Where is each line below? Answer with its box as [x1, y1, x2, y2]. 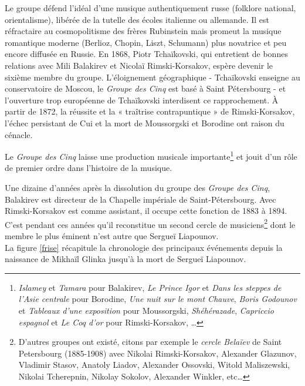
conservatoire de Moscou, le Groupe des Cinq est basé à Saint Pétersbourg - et [5, 82, 286, 95]
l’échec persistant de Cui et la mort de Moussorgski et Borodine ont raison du [5, 116, 284, 129]
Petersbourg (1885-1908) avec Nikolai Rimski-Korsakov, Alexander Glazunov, [18, 347, 297, 359]
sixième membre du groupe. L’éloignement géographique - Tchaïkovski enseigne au [5, 71, 300, 83]
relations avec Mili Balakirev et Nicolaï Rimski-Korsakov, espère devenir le [5, 59, 273, 71]
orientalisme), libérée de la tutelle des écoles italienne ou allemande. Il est [5, 13, 270, 25]
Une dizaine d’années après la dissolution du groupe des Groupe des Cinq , [5, 181, 270, 193]
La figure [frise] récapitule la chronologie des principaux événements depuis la [5, 241, 283, 253]
